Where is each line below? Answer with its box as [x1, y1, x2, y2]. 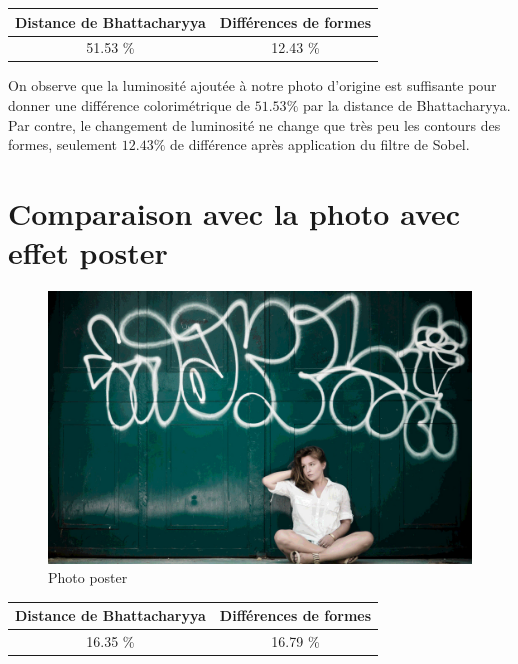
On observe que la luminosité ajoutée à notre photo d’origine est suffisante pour [8, 75, 497, 96]
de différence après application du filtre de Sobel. [169, 134, 470, 155]
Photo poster [48, 567, 128, 588]
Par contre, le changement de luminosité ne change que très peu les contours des [8, 114, 501, 135]
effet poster [8, 232, 168, 273]
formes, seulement [8, 134, 118, 155]
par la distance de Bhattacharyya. [302, 95, 511, 116]
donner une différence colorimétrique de [8, 95, 251, 116]
